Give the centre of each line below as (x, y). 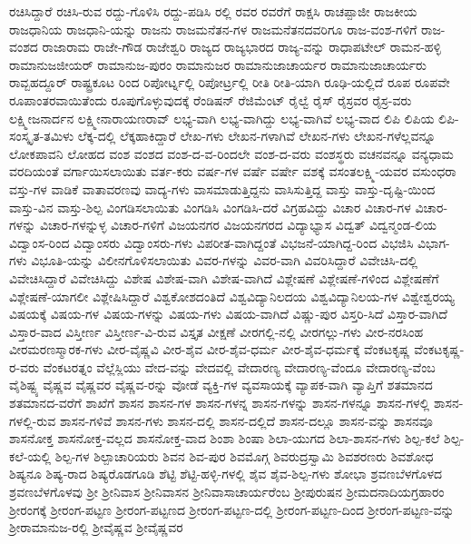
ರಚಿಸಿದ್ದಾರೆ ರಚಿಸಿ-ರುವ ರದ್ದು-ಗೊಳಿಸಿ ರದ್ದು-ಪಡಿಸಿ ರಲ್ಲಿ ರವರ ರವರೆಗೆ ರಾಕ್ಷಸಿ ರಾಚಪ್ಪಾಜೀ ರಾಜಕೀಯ (213, 11)
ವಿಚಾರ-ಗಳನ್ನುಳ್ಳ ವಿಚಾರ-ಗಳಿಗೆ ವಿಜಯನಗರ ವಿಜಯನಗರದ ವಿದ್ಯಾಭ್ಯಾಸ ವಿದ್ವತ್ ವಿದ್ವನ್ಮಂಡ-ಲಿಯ (238, 225)
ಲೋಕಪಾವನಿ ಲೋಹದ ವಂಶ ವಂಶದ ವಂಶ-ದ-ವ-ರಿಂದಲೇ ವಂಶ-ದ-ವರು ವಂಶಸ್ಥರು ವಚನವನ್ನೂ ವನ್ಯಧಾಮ (231, 153)
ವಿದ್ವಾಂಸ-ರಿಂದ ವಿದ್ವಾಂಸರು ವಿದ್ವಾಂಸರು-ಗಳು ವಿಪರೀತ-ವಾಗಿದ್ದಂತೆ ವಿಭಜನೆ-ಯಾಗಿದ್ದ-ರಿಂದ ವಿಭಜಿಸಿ (211, 242)
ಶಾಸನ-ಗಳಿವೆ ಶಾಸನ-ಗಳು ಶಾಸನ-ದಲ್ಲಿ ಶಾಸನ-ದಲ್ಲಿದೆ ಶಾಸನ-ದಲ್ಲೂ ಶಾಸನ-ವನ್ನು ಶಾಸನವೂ (246, 420)
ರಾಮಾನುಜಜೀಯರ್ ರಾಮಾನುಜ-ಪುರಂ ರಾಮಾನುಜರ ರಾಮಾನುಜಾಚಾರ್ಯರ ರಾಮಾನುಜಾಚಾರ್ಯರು (218, 64)
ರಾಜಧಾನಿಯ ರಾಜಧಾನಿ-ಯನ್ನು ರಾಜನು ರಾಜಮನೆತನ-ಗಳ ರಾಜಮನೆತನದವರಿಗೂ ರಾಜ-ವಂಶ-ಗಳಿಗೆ (213, 29)
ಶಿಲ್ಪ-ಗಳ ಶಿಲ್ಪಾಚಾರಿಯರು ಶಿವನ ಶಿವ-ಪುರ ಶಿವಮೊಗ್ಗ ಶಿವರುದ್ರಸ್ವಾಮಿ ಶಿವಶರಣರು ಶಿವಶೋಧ (244, 455)
